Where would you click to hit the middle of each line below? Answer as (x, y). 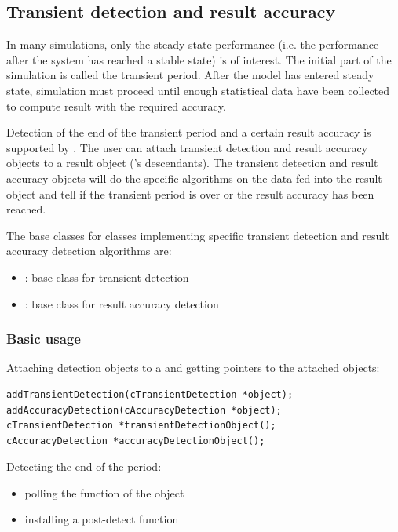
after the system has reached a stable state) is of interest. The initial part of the (199, 59)
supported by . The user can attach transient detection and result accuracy (187, 147)
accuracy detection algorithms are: (89, 251)
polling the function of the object (104, 492)
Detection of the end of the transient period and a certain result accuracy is (189, 132)
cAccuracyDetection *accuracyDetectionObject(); (136, 441)
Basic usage (44, 339)
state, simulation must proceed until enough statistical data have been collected (198, 90)
